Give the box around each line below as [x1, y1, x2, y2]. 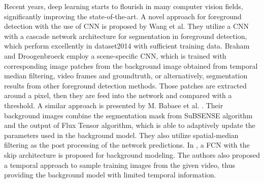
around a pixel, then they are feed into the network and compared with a [4, 90, 232, 101]
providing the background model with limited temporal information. [4, 169, 216, 180]
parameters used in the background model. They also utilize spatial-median [4, 129, 239, 140]
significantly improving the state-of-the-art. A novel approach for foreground [4, 11, 242, 21]
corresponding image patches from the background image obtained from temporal [4, 60, 258, 71]
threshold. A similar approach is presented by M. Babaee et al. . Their [4, 100, 223, 110]
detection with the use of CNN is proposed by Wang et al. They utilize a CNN [4, 21, 249, 31]
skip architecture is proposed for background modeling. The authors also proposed [4, 149, 260, 160]
